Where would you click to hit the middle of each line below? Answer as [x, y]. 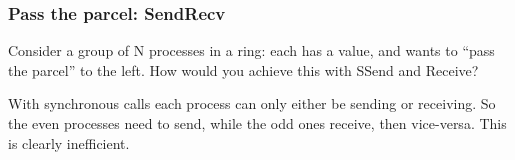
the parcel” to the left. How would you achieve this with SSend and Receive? [243, 69]
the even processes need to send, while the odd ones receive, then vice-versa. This [257, 123]
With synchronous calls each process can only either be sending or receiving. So [252, 103]
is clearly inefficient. [69, 142]
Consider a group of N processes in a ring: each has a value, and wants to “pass [251, 50]
